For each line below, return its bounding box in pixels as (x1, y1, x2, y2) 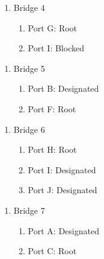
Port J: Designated (28, 184, 97, 196)
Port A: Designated (28, 224, 99, 237)
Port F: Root (28, 102, 76, 115)
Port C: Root (28, 245, 77, 257)
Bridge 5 (13, 62, 45, 74)
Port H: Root (28, 143, 77, 156)
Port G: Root (28, 21, 78, 34)
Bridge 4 (13, 1, 45, 13)
